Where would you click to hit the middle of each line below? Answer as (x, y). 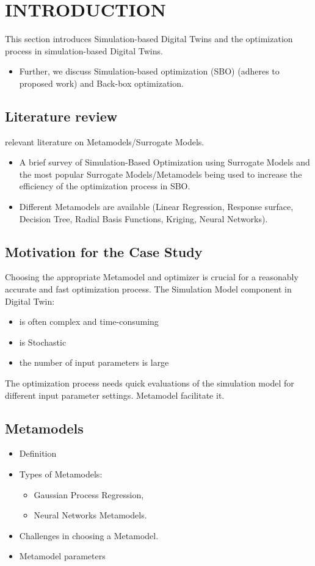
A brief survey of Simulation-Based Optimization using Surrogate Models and (165, 162)
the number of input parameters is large (94, 362)
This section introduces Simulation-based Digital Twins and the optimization (149, 39)
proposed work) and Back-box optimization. (101, 83)
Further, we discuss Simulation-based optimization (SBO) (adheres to (149, 71)
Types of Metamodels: (61, 474)
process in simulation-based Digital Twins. (84, 50)
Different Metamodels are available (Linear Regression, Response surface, (156, 207)
